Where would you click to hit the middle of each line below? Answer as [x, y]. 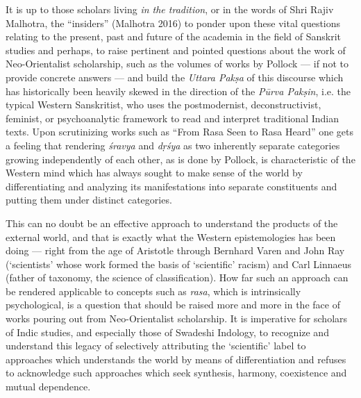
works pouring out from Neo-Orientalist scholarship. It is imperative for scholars [177, 318]
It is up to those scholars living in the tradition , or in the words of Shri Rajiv [170, 9]
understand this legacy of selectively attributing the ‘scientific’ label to [156, 346]
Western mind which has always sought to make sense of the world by [154, 173]
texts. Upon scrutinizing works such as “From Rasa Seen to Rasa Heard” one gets [180, 132]
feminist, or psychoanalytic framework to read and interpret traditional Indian [172, 118]
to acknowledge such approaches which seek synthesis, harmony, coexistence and [176, 373]
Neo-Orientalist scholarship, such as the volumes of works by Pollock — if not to [177, 64]
